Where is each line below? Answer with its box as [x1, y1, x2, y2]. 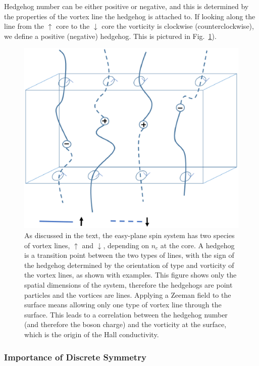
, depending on [103, 240, 149, 250]
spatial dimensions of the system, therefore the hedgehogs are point [24, 280, 233, 290]
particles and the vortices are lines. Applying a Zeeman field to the [24, 289, 231, 300]
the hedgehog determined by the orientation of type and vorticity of [24, 259, 234, 270]
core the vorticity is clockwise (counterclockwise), [101, 21, 254, 31]
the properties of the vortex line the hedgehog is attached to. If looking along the [4, 11, 255, 21]
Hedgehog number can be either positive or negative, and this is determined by [4, 1, 249, 11]
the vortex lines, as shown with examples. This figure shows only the [24, 269, 237, 280]
